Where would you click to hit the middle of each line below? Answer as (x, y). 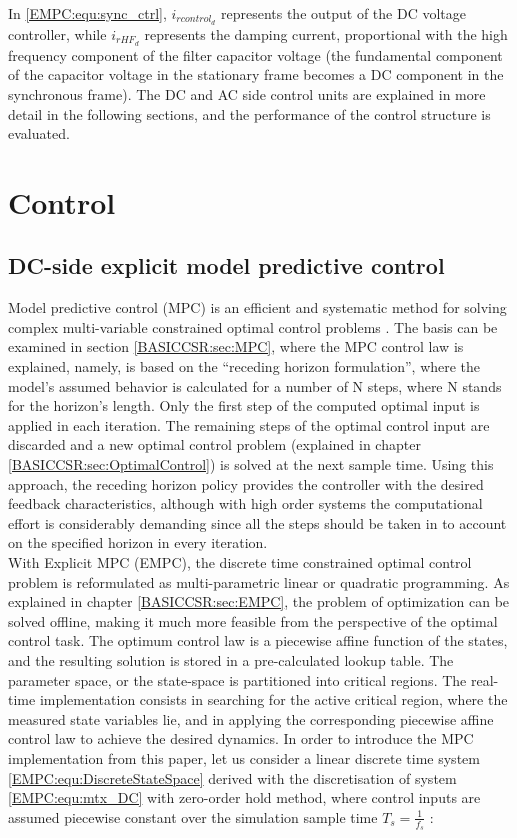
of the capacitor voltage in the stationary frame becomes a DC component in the (256, 74)
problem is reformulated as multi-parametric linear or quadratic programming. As (259, 581)
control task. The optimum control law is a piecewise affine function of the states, (258, 640)
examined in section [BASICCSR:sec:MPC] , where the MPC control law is (236, 346)
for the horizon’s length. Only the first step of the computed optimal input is (244, 405)
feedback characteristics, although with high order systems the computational (245, 503)
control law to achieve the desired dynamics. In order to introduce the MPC (241, 738)
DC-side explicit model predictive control (226, 265)
